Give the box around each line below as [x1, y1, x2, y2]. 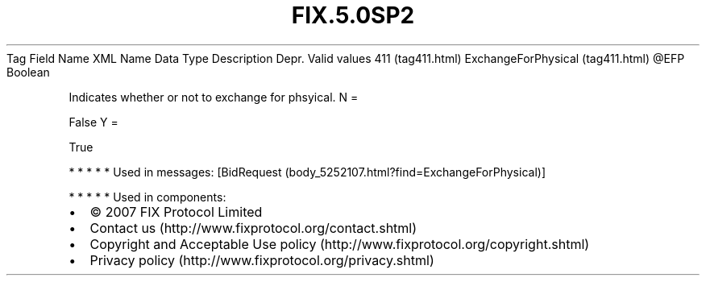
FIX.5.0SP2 [291, 2, 415, 29]
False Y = [69, 114, 118, 129]
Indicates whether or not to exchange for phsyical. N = [69, 89, 359, 104]
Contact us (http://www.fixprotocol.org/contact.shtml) [89, 219, 417, 236]
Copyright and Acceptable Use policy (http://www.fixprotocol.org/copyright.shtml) [89, 235, 590, 252]
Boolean [6, 64, 50, 79]
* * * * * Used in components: [69, 189, 226, 204]
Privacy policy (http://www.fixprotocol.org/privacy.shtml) [89, 251, 434, 268]
